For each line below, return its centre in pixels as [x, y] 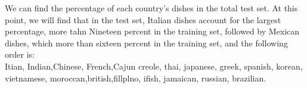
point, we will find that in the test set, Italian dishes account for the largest [143, 19]
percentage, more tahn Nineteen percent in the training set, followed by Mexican [152, 31]
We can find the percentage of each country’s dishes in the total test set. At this [151, 8]
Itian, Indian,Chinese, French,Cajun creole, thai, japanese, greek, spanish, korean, [154, 66]
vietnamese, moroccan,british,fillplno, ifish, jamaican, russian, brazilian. [136, 78]
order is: [20, 54]
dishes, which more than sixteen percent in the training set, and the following [146, 43]
